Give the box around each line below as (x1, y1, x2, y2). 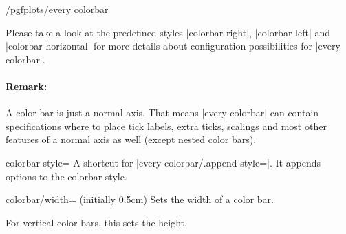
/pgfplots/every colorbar (6, 2, 109, 16)
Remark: (6, 78, 47, 93)
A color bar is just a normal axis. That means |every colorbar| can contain (6, 105, 319, 120)
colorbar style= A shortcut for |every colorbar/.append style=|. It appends (6, 155, 321, 169)
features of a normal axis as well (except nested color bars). (6, 132, 257, 147)
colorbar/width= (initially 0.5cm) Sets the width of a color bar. (6, 192, 274, 206)
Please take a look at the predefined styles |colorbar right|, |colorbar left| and (6, 25, 331, 39)
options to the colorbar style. (6, 169, 127, 183)
